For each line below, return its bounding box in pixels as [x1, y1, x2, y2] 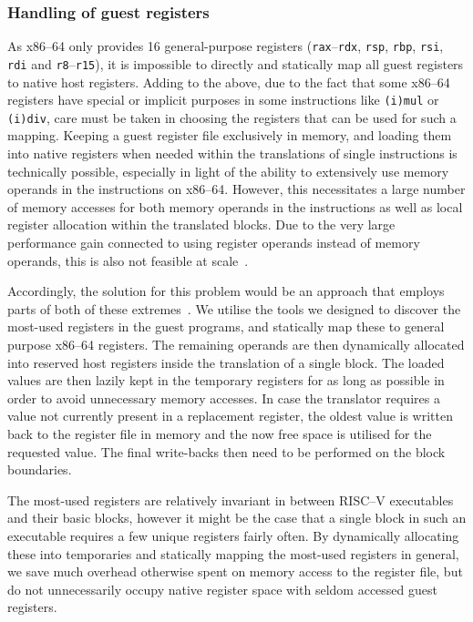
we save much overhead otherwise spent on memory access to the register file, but [7, 562, 463, 581]
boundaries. [7, 460, 72, 479]
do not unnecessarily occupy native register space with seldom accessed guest [7, 579, 437, 598]
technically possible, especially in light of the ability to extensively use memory [7, 161, 449, 180]
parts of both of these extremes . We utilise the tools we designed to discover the [7, 299, 461, 318]
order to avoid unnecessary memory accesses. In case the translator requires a [7, 388, 440, 407]
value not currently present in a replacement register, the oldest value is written [7, 406, 453, 425]
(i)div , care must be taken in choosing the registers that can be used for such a [7, 107, 457, 127]
